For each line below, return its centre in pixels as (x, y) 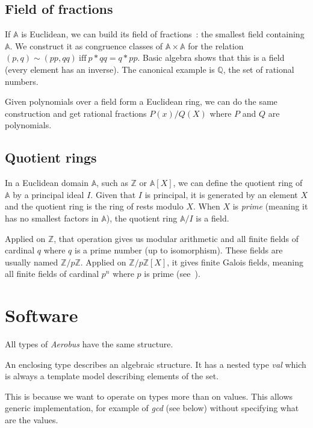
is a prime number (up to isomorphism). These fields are (179, 250)
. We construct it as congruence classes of (86, 45)
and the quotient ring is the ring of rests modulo (94, 206)
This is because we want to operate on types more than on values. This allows (149, 396)
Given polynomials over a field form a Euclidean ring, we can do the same (141, 101)
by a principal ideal (48, 194)
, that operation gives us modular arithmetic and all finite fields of (176, 238)
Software (42, 315)
